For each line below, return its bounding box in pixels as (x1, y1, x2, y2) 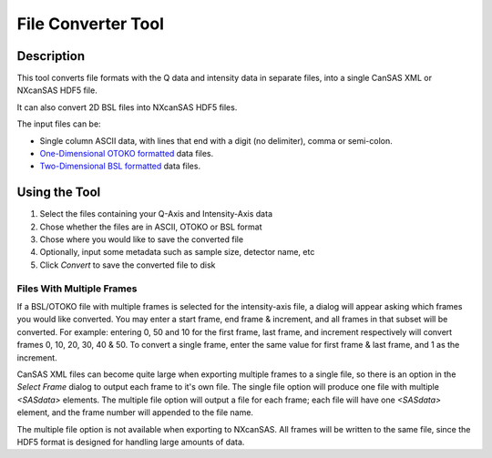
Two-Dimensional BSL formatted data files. (39, 160, 200, 172)
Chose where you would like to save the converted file (39, 234, 244, 245)
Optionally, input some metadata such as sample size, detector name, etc (39, 247, 315, 258)
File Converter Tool (16, 14, 164, 34)
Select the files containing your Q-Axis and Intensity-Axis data (39, 209, 273, 219)
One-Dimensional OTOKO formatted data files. (39, 148, 214, 159)
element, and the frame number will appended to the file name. (16, 407, 254, 418)
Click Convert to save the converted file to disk (39, 260, 216, 270)
